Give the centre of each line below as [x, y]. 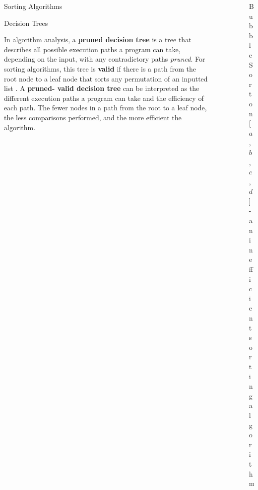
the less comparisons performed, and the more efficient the [93, 117]
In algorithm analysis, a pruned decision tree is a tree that [98, 40]
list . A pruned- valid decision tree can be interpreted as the [102, 88]
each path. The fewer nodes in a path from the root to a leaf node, [105, 108]
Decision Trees [26, 23]
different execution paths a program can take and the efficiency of [104, 98]
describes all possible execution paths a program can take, [92, 49]
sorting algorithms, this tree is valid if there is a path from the [100, 68]
